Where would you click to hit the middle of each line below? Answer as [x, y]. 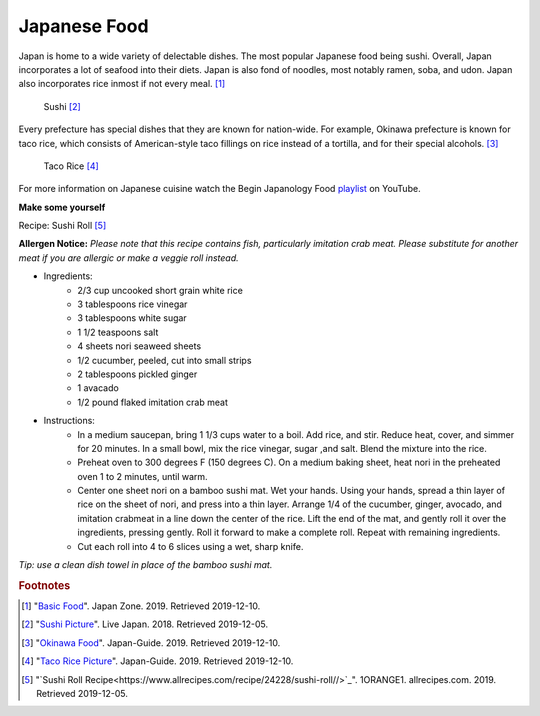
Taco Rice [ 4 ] [71, 166]
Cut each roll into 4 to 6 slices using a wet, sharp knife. [190, 546]
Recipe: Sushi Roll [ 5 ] [62, 226]
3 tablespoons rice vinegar [132, 304]
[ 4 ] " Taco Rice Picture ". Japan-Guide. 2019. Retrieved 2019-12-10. [157, 661]
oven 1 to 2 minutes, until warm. [143, 476]
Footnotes [44, 585]
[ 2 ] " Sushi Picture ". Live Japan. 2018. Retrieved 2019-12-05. [145, 624]
